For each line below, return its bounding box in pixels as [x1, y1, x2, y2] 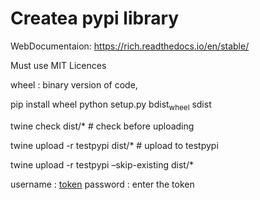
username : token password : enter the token [10, 178, 195, 190]
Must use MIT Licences [10, 59, 107, 71]
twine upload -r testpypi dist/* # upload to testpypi [10, 139, 219, 151]
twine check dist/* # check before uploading [10, 120, 195, 132]
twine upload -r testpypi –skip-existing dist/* [10, 158, 194, 171]
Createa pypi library [10, 7, 180, 30]
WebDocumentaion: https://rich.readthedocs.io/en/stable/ [10, 40, 250, 52]
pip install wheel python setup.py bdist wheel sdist [10, 98, 212, 112]
